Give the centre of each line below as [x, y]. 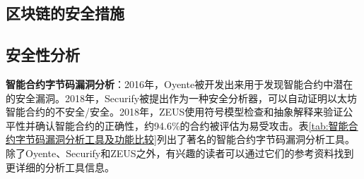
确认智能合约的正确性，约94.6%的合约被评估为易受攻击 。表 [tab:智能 [192, 125]
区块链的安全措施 [65, 13]
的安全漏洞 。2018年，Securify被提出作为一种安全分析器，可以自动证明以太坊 [182, 98]
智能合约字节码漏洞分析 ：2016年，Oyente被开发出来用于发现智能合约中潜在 [180, 84]
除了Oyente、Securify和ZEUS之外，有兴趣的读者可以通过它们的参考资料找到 [180, 153]
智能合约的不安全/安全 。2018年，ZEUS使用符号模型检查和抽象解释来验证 [175, 112]
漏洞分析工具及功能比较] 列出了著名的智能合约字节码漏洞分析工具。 [200, 139]
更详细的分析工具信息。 [60, 167]
